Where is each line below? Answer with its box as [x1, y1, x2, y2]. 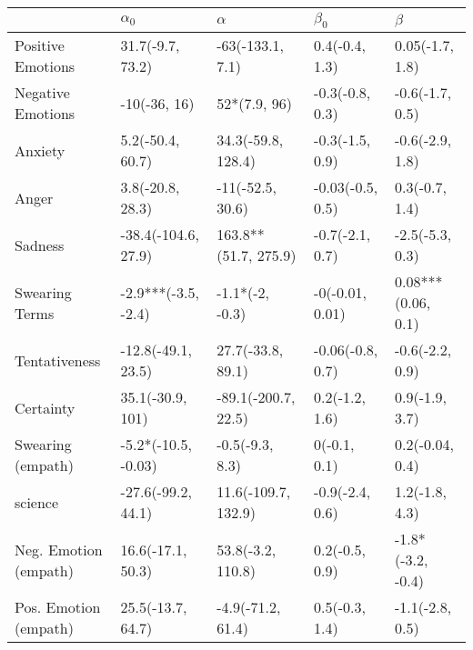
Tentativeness [15, 349, 101, 371]
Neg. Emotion [15, 538, 103, 560]
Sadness [15, 234, 65, 255]
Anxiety [15, 139, 65, 161]
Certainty [15, 396, 75, 418]
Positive [15, 35, 65, 56]
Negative [15, 82, 70, 104]
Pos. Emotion [15, 596, 101, 618]
